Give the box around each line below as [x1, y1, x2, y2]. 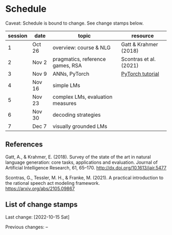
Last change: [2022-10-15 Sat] [5, 213, 70, 220]
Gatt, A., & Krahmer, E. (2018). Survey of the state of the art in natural [5, 154, 151, 160]
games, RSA [53, 62, 82, 69]
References [5, 140, 43, 149]
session [8, 32, 28, 39]
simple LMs [53, 81, 80, 89]
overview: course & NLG [53, 44, 111, 51]
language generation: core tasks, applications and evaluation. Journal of [5, 159, 158, 165]
